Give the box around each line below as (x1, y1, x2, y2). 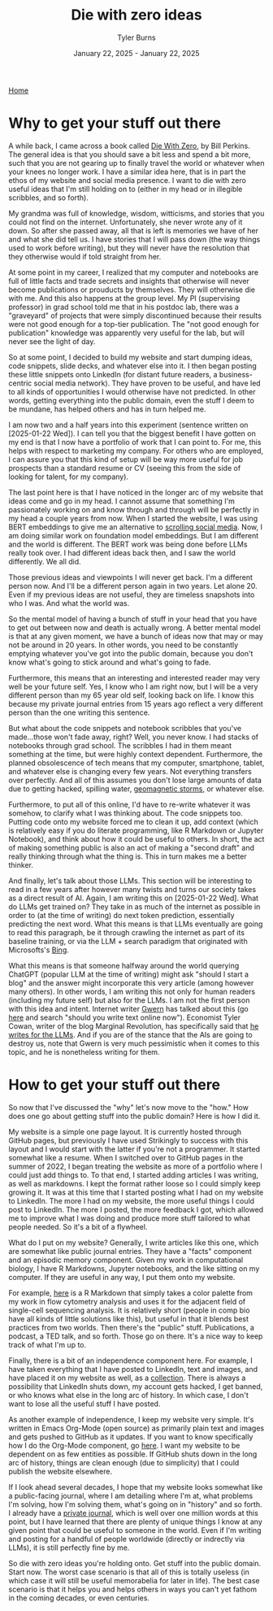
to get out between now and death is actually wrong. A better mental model (8, 622, 262, 632)
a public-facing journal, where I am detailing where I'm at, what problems (8, 1491, 253, 1500)
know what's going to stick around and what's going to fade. (8, 657, 211, 667)
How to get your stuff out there (8, 1076, 221, 1095)
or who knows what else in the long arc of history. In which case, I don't (8, 1390, 249, 1400)
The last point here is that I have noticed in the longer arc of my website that (8, 487, 264, 497)
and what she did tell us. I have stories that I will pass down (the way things (8, 234, 261, 244)
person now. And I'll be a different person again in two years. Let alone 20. (8, 581, 258, 590)
